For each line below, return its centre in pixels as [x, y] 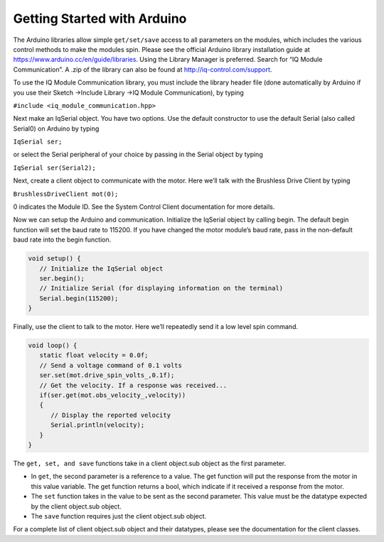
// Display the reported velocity [111, 415]
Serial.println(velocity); [98, 425]
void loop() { [53, 346]
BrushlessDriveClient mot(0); [66, 194]
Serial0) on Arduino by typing [56, 129]
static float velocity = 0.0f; [94, 356]
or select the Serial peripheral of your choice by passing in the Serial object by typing [138, 155]
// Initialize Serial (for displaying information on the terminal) [161, 288]
